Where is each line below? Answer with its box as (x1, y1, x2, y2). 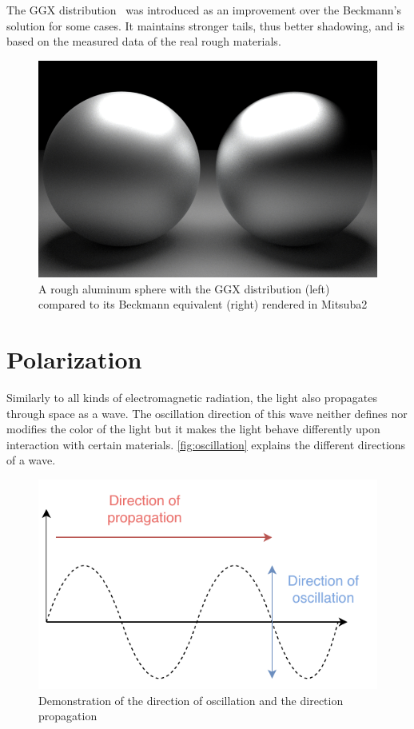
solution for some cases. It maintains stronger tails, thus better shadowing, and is (6, 17, 404, 34)
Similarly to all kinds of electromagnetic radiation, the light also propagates (6, 389, 377, 406)
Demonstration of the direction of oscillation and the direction (38, 691, 344, 708)
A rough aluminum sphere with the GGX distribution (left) (38, 280, 330, 297)
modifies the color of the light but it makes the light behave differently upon (6, 420, 380, 437)
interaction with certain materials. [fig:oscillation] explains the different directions (6, 436, 406, 452)
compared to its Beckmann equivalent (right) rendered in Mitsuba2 (38, 296, 368, 313)
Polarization (6, 343, 142, 376)
